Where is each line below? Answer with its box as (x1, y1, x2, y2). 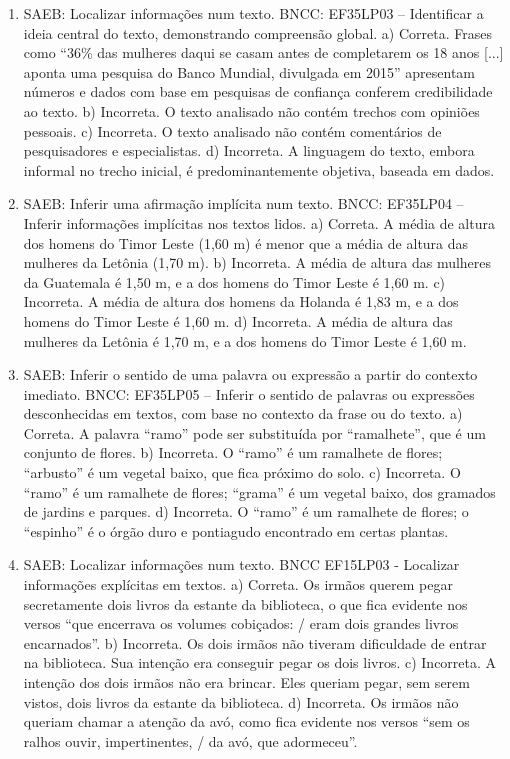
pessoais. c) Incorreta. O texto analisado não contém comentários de (23, 120, 442, 141)
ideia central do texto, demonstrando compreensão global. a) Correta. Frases (23, 22, 492, 43)
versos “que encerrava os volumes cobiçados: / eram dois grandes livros (23, 613, 459, 634)
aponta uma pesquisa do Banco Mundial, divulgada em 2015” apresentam (23, 61, 476, 82)
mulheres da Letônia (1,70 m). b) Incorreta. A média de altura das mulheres (23, 252, 492, 273)
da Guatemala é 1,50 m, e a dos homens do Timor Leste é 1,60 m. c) (23, 271, 446, 292)
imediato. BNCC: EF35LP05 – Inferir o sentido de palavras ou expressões (23, 383, 475, 404)
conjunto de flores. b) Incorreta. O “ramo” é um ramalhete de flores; (23, 442, 443, 463)
